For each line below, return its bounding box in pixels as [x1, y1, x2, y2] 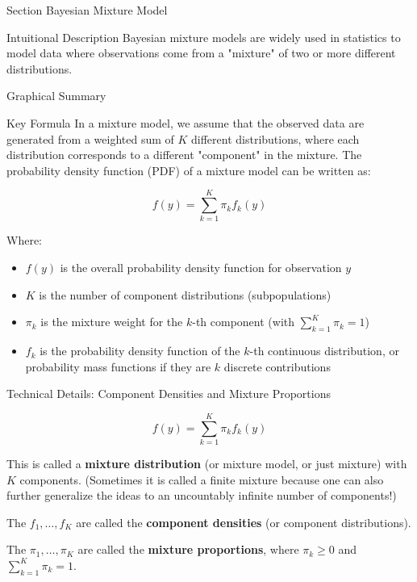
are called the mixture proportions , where [77, 541, 299, 558]
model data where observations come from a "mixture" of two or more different [6, 44, 396, 61]
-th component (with [192, 313, 295, 330]
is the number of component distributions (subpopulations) [39, 286, 332, 303]
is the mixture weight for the [40, 313, 183, 330]
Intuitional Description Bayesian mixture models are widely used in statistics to [6, 28, 401, 45]
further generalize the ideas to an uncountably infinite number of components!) [6, 487, 397, 504]
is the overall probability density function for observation [60, 259, 342, 276]
